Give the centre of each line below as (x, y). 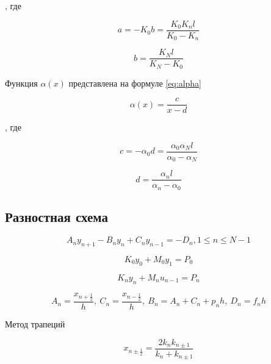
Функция (21, 83)
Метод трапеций (35, 323)
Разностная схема (57, 217)
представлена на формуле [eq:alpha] (135, 83)
